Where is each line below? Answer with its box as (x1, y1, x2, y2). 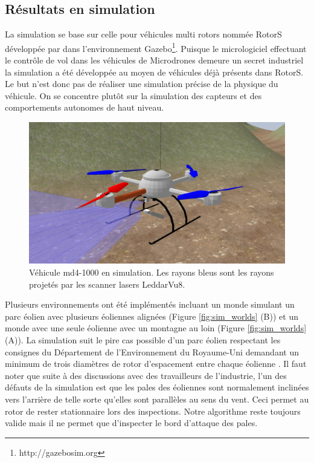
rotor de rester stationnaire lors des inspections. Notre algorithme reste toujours (5, 404, 301, 417)
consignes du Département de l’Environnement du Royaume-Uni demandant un (5, 345, 299, 358)
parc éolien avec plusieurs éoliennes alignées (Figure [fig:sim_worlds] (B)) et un (5, 309, 298, 322)
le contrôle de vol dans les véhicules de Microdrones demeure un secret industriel (5, 54, 304, 66)
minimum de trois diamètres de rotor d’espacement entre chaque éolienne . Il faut (5, 357, 307, 370)
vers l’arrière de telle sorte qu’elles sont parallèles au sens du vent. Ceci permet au (5, 392, 309, 405)
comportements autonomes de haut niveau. (5, 101, 164, 114)
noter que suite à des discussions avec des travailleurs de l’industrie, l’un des (5, 369, 287, 381)
